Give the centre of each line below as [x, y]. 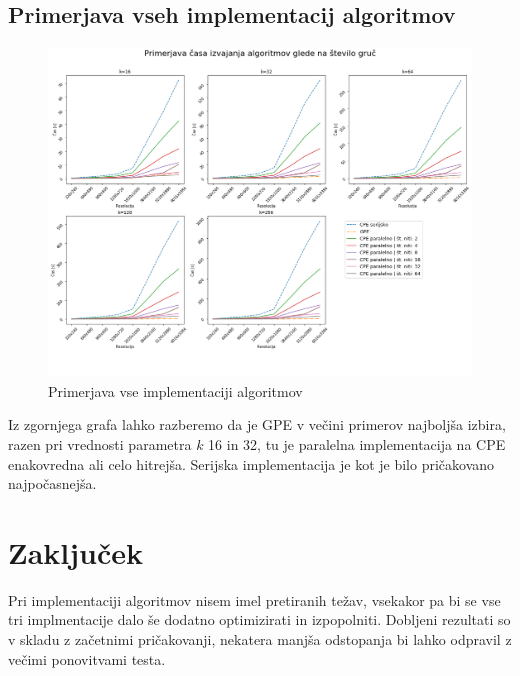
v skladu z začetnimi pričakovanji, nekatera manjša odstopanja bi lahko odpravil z [260, 639]
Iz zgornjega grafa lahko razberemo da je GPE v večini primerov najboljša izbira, [257, 424]
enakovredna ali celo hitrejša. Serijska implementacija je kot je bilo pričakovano [251, 463]
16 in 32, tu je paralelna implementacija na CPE [357, 443]
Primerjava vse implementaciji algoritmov [175, 390]
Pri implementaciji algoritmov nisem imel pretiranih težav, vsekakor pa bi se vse [254, 599]
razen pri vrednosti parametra [100, 443]
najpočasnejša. [52, 483]
